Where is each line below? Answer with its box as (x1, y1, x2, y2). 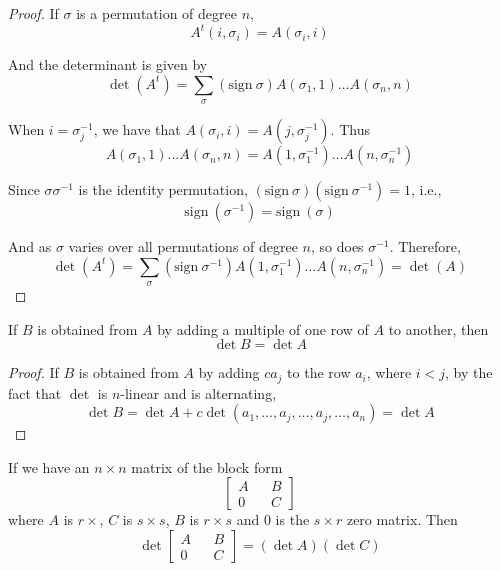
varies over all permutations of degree (68, 236, 298, 257)
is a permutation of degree (76, 3, 237, 23)
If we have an (8, 456, 90, 477)
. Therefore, (389, 236, 461, 257)
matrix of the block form (131, 456, 283, 477)
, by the (445, 362, 493, 383)
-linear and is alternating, (120, 382, 277, 403)
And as (8, 236, 52, 257)
